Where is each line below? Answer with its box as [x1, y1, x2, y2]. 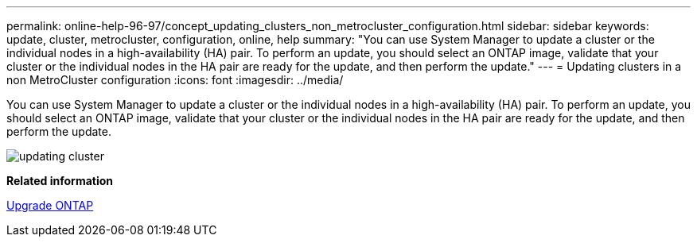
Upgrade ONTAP [6, 199, 94, 212]
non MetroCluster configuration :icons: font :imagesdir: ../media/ [6, 73, 344, 87]
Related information [6, 174, 114, 187]
